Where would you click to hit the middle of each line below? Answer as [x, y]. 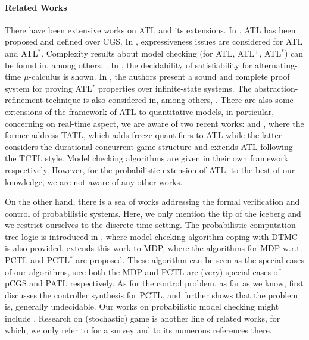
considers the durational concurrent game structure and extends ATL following [149, 146]
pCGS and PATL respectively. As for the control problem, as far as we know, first [154, 283]
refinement [24, 100]
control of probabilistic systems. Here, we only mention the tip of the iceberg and [153, 213]
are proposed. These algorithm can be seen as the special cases [190, 260]
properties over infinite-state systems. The [175, 88]
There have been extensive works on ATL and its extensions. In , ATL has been [150, 29]
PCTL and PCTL [37, 260]
